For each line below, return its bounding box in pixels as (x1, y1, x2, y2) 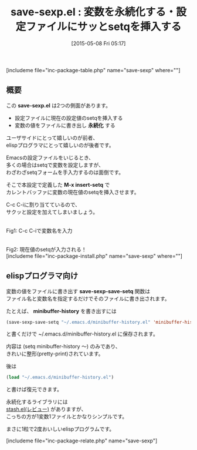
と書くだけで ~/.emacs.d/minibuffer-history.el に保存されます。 (6, 330, 158, 338)
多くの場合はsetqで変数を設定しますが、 (6, 161, 104, 168)
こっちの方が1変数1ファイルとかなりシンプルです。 (6, 413, 128, 420)
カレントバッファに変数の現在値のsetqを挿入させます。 (6, 189, 140, 196)
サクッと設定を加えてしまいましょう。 (6, 208, 98, 215)
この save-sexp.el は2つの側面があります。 (6, 102, 111, 109)
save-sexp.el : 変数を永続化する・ (11, 5, 176, 19)
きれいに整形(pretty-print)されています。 (6, 350, 104, 357)
